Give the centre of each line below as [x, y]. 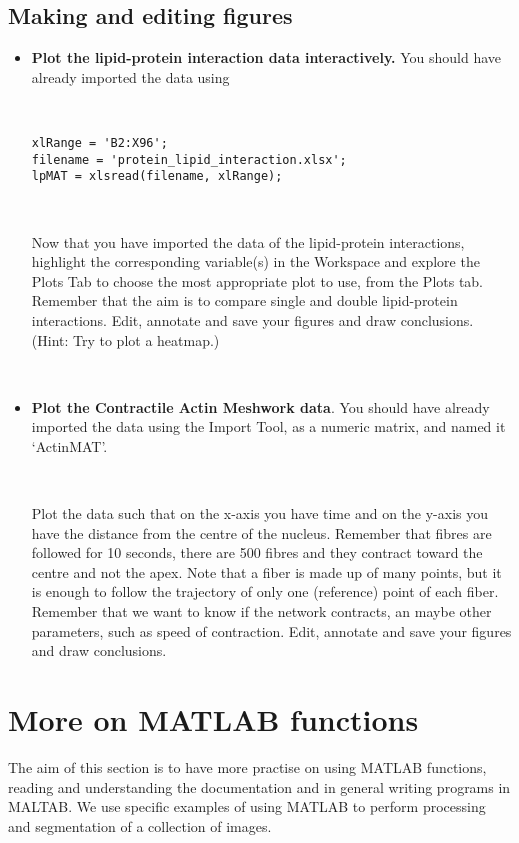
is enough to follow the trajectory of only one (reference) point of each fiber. [265, 591]
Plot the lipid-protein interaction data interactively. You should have [266, 57]
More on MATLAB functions [213, 719]
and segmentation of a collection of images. [140, 825]
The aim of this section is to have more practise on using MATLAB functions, [247, 766]
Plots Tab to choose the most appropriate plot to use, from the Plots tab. [257, 280]
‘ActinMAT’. [69, 445]
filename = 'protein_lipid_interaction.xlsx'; [189, 159]
